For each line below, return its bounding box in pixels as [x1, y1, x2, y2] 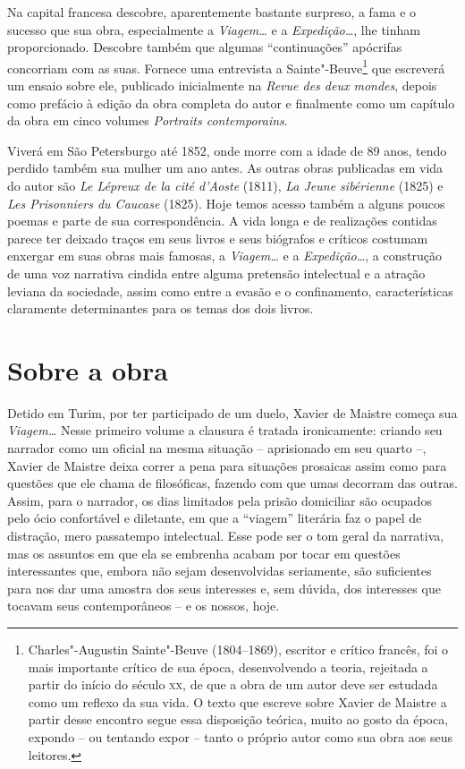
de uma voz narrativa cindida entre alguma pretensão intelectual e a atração [7, 263, 426, 282]
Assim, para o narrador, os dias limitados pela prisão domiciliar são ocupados [7, 491, 432, 509]
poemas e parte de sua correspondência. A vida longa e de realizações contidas [7, 211, 437, 230]
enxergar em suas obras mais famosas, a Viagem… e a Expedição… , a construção [7, 246, 442, 265]
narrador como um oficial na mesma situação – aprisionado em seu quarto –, [7, 439, 427, 457]
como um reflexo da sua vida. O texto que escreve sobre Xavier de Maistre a [28, 692, 447, 711]
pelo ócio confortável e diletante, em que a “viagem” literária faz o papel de [7, 508, 422, 527]
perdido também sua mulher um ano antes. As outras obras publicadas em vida [7, 158, 444, 177]
